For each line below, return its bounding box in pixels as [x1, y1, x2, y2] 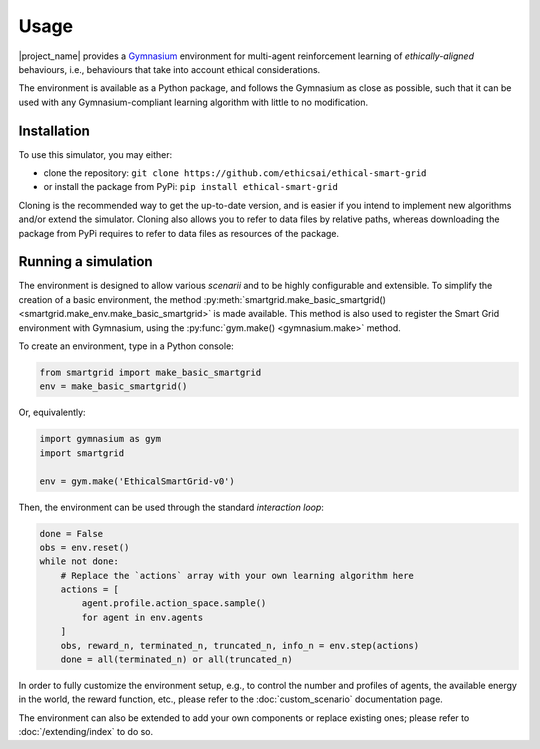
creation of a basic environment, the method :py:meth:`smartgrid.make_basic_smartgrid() [18, 293, 387, 305]
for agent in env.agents [81, 611, 204, 623]
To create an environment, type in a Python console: [18, 340, 234, 352]
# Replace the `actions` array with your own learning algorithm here [60, 570, 415, 581]
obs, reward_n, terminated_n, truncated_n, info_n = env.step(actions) [60, 640, 420, 651]
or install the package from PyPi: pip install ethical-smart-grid [43, 181, 339, 193]
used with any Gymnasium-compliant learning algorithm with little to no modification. [18, 96, 369, 108]
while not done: [39, 556, 120, 567]
